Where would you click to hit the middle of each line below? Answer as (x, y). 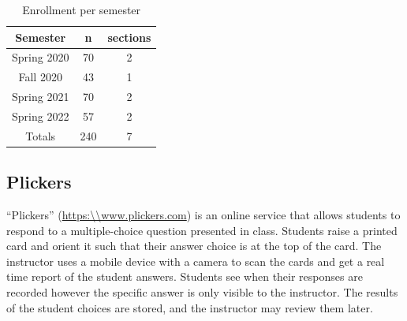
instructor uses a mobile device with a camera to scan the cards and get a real (196, 261)
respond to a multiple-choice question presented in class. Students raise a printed (202, 230)
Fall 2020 (40, 77)
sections (129, 37)
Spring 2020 (41, 57)
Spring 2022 (41, 116)
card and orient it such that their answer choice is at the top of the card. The (194, 246)
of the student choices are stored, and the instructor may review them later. (190, 307)
